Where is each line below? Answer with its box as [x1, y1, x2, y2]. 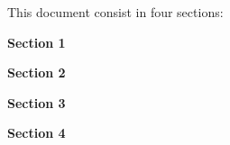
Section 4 [7, 123, 66, 142]
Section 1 [7, 32, 66, 51]
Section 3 [7, 93, 66, 112]
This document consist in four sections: [7, 3, 224, 21]
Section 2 [7, 63, 66, 82]
